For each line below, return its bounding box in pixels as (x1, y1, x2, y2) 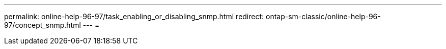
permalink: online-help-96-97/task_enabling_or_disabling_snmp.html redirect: (4, 12, 264, 21)
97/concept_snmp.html (4, 21, 81, 29)
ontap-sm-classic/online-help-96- (266, 12, 381, 21)
